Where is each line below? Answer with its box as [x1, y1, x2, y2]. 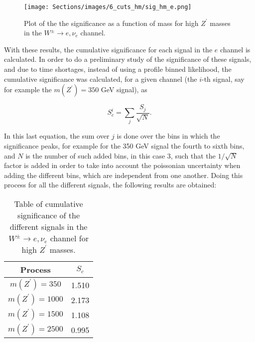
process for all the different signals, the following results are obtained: [4, 179, 217, 190]
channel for [50, 232, 89, 244]
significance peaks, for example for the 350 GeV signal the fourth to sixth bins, [4, 141, 245, 151]
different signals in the [9, 221, 88, 232]
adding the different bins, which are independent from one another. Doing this [4, 170, 243, 180]
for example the [4, 84, 52, 95]
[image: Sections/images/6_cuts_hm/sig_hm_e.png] [24, 3, 192, 10]
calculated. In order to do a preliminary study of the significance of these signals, [4, 54, 252, 64]
